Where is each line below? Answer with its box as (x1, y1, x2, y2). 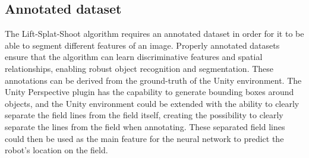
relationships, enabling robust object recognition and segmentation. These (5, 62, 274, 74)
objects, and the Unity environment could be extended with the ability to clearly (5, 97, 299, 109)
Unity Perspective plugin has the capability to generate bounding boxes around (5, 86, 294, 98)
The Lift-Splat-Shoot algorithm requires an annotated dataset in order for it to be (5, 27, 304, 40)
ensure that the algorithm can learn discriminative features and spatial (5, 50, 263, 63)
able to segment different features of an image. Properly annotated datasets (5, 39, 280, 51)
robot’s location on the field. (5, 144, 108, 156)
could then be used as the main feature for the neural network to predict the (5, 132, 284, 144)
